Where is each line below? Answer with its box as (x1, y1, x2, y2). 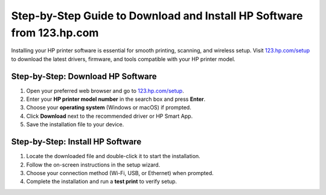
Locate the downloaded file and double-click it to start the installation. (26, 153, 200, 160)
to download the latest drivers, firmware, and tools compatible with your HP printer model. (11, 55, 235, 63)
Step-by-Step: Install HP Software (11, 136, 142, 147)
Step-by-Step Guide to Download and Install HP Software (11, 9, 303, 22)
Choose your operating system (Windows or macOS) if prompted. (26, 104, 191, 111)
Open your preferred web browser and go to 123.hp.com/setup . (26, 87, 184, 94)
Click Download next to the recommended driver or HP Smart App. (26, 112, 193, 120)
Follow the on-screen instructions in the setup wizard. (26, 161, 161, 168)
